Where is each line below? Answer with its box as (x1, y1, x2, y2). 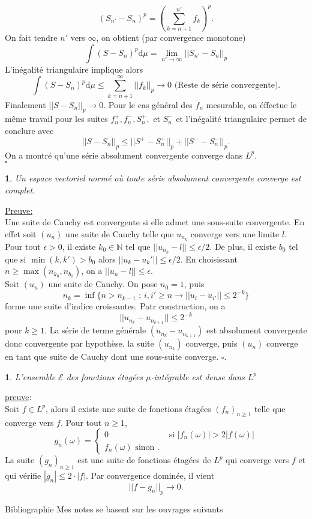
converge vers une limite (190, 227, 280, 240)
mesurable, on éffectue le (206, 98, 297, 111)
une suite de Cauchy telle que (65, 227, 174, 240)
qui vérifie (5, 469, 41, 482)
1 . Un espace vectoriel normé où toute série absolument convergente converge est (5, 172, 301, 184)
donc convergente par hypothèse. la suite (5, 337, 154, 350)
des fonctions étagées (66, 370, 143, 383)
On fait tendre (5, 31, 58, 44)
